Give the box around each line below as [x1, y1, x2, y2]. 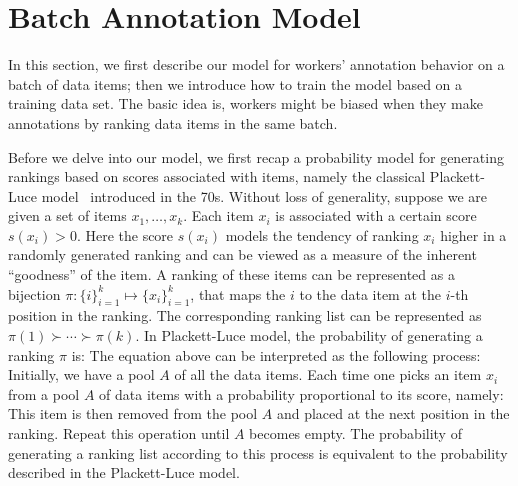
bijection [8, 283, 61, 304]
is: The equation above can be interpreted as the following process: [71, 344, 481, 365]
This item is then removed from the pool [8, 403, 258, 424]
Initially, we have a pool [8, 364, 155, 385]
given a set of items [8, 205, 127, 226]
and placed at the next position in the [276, 403, 510, 424]
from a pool [8, 383, 80, 404]
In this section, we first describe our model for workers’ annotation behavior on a [8, 54, 505, 75]
